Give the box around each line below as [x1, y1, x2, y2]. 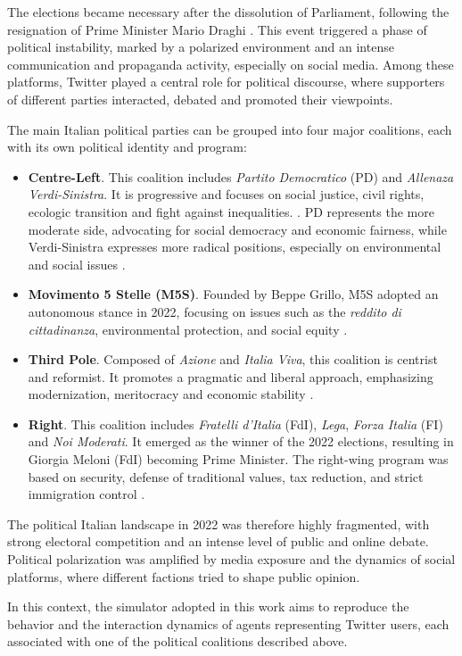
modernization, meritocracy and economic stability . [28, 385, 314, 403]
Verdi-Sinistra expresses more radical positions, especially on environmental [28, 237, 441, 256]
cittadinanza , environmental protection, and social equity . [28, 320, 348, 338]
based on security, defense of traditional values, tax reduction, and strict [28, 467, 424, 486]
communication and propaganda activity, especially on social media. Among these [7, 54, 454, 73]
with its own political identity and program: [7, 137, 247, 156]
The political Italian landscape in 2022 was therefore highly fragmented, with [7, 514, 430, 533]
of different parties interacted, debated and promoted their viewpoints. [7, 89, 393, 108]
